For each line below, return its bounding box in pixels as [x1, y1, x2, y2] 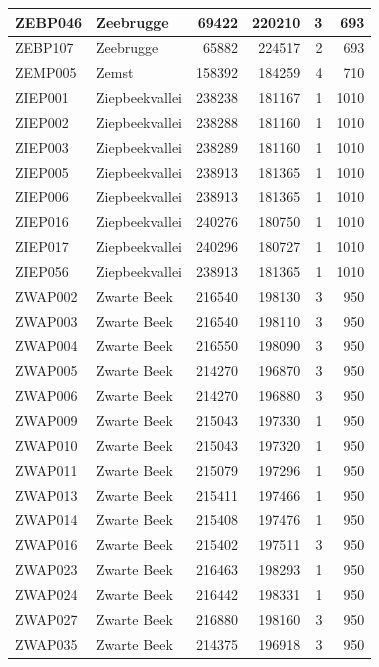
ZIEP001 [15, 87, 69, 108]
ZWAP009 [15, 410, 78, 430]
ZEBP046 [15, 11, 83, 32]
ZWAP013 [15, 484, 78, 505]
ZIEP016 [15, 211, 69, 232]
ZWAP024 [15, 583, 78, 604]
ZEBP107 [15, 37, 74, 58]
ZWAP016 [15, 534, 78, 555]
